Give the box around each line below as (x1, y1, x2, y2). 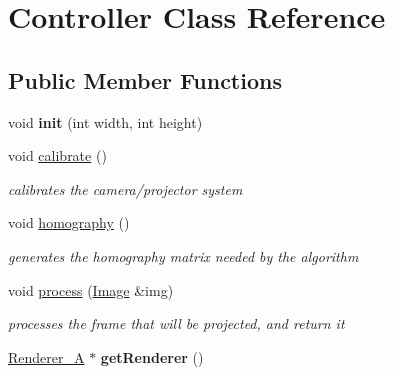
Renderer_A (8, 346, 85, 367)
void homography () (8, 212, 130, 233)
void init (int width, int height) (8, 111, 203, 132)
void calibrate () (8, 145, 107, 166)
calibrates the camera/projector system (8, 178, 243, 199)
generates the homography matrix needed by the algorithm (8, 245, 359, 266)
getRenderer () (100, 346, 204, 367)
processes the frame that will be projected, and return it (8, 313, 345, 334)
